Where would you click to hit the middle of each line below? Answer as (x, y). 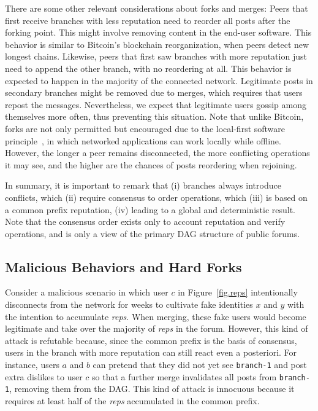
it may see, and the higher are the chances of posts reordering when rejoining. (151, 164)
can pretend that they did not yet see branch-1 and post (200, 365)
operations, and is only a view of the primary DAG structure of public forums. (153, 233)
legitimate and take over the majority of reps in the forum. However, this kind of (157, 328)
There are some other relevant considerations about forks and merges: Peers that (157, 8)
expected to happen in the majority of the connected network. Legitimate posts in (159, 80)
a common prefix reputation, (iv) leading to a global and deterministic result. (150, 209)
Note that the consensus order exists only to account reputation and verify (145, 221)
